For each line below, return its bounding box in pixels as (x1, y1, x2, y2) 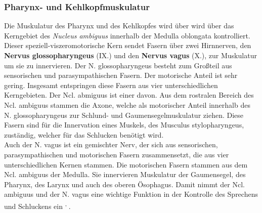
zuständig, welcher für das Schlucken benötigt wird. (4, 129, 164, 140)
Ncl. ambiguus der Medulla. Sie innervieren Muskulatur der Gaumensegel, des (4, 169, 246, 180)
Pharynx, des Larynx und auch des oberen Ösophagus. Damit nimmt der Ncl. (4, 179, 245, 189)
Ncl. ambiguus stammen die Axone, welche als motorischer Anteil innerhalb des (4, 99, 250, 110)
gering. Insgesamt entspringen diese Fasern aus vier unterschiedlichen (4, 79, 218, 90)
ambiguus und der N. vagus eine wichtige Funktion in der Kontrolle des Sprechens (4, 189, 258, 199)
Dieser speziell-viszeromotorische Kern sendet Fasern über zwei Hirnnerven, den (4, 40, 251, 51)
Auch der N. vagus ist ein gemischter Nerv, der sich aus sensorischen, (4, 139, 218, 150)
